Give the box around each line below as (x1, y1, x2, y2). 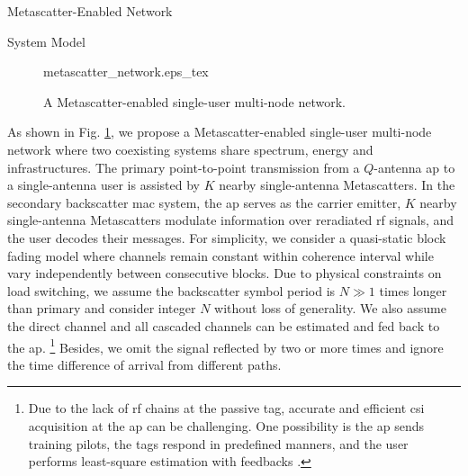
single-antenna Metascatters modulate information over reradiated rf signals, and (7, 211, 454, 229)
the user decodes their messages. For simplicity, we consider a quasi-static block (7, 228, 446, 247)
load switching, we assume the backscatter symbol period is (7, 281, 336, 300)
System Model (7, 31, 85, 50)
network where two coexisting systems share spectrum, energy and (7, 139, 373, 158)
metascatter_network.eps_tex (43, 62, 209, 81)
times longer (379, 281, 447, 300)
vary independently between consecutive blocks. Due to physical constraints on (7, 264, 442, 283)
